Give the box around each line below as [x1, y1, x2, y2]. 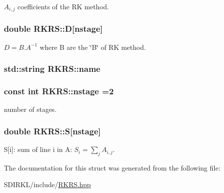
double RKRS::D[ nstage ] [4, 22, 103, 35]
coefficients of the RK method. [17, 1, 109, 11]
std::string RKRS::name [4, 63, 101, 75]
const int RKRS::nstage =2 [4, 85, 114, 97]
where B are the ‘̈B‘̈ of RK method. [40, 42, 146, 52]
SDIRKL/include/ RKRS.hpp [4, 179, 91, 189]
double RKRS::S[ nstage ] [4, 125, 101, 137]
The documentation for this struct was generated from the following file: [4, 162, 221, 172]
